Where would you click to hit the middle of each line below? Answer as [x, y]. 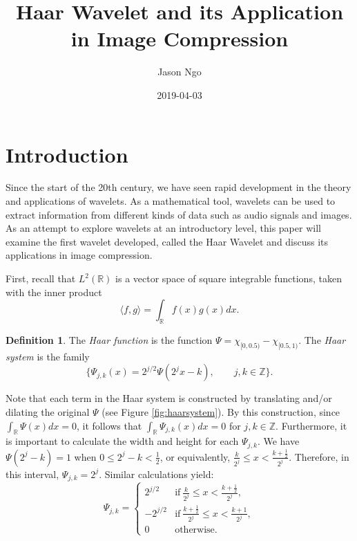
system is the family [48, 356]
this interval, [32, 474]
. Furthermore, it [311, 425]
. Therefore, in [319, 456]
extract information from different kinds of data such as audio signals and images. [179, 214]
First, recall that [41, 278]
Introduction [67, 154]
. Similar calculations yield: [156, 474]
